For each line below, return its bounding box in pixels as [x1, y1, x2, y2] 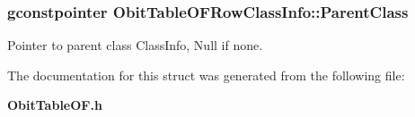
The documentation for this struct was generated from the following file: [7, 65, 405, 84]
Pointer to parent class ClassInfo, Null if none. [7, 36, 263, 54]
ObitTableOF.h [7, 96, 102, 114]
